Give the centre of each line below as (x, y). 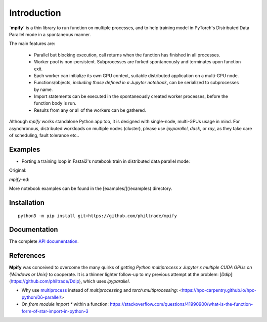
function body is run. (55, 103)
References (27, 255)
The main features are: (32, 44)
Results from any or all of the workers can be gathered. (90, 110)
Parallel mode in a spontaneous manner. (50, 34)
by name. (43, 90)
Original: (18, 170)
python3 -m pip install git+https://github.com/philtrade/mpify (98, 216)
